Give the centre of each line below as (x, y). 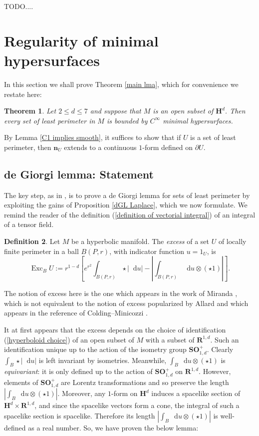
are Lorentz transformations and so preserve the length (145, 382)
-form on (124, 393)
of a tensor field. (29, 224)
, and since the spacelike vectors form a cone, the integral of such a (137, 405)
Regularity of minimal (81, 40)
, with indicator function (147, 251)
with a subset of (170, 339)
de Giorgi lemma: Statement (79, 174)
